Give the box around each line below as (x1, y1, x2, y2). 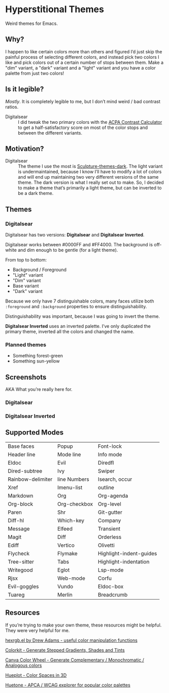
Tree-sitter (8, 558, 35, 565)
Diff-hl (8, 517, 24, 524)
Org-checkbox (57, 500, 93, 507)
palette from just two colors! (5, 70, 64, 76)
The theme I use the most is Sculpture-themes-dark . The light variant (18, 163, 163, 170)
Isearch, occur (98, 476, 132, 483)
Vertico (57, 542, 75, 549)
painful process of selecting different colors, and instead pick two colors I (5, 54, 159, 60)
